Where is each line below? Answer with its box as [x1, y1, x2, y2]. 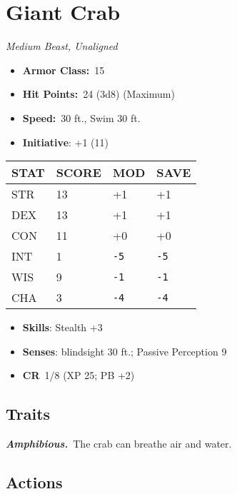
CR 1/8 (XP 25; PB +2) [22, 368, 135, 383]
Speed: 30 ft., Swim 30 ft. [22, 110, 141, 125]
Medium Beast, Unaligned [6, 39, 118, 54]
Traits [6, 403, 51, 425]
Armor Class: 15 [22, 62, 105, 77]
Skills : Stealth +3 [22, 320, 103, 335]
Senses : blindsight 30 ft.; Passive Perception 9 [22, 343, 227, 358]
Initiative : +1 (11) [22, 134, 109, 149]
